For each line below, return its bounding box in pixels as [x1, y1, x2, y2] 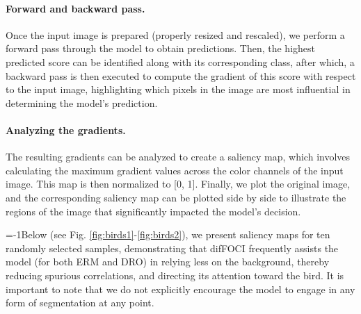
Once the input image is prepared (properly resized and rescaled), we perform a [6, 27, 345, 42]
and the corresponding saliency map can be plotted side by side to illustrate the [6, 190, 346, 204]
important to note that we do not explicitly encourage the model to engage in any [6, 281, 355, 296]
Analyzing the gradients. [6, 122, 126, 137]
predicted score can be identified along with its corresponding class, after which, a [6, 54, 355, 69]
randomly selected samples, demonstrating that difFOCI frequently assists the [6, 240, 339, 255]
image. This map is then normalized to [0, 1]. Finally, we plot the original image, [6, 176, 351, 191]
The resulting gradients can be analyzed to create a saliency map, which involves [6, 149, 351, 164]
